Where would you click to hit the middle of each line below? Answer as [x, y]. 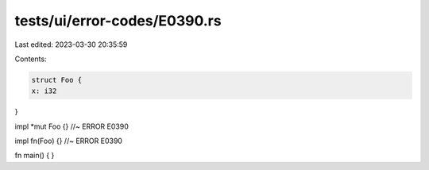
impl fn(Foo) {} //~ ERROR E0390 [69, 141]
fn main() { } [35, 156]
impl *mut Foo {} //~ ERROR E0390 [71, 126]
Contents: [31, 59]
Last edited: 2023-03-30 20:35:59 [71, 44]
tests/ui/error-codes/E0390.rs [118, 21]
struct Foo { [57, 80]
